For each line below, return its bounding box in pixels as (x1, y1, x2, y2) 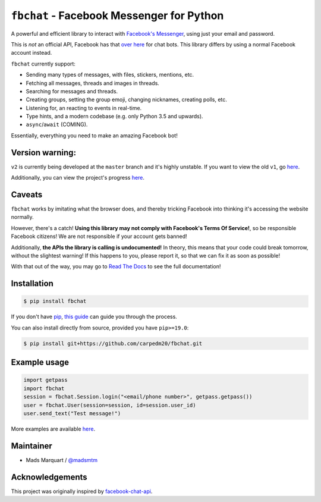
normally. (11, 214, 34, 221)
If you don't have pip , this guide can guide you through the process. (11, 313, 178, 321)
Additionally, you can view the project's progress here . (11, 174, 145, 181)
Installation (11, 278, 53, 288)
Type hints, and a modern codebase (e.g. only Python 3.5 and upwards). (26, 113, 203, 120)
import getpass (23, 376, 68, 384)
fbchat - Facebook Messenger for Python (11, 9, 224, 22)
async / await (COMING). (26, 121, 88, 128)
